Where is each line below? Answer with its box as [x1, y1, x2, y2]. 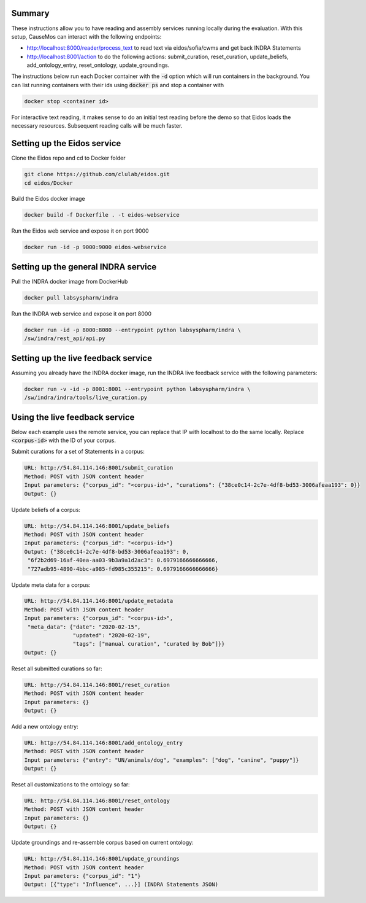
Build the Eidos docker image [11, 195, 85, 203]
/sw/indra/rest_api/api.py [24, 335, 105, 342]
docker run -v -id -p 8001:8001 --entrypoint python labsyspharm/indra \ [24, 386, 251, 392]
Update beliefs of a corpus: [11, 506, 81, 513]
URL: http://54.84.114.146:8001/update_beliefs [24, 522, 170, 529]
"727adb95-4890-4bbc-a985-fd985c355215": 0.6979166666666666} [28, 565, 219, 572]
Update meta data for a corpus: [11, 581, 91, 589]
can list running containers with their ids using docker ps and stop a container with [11, 81, 224, 88]
